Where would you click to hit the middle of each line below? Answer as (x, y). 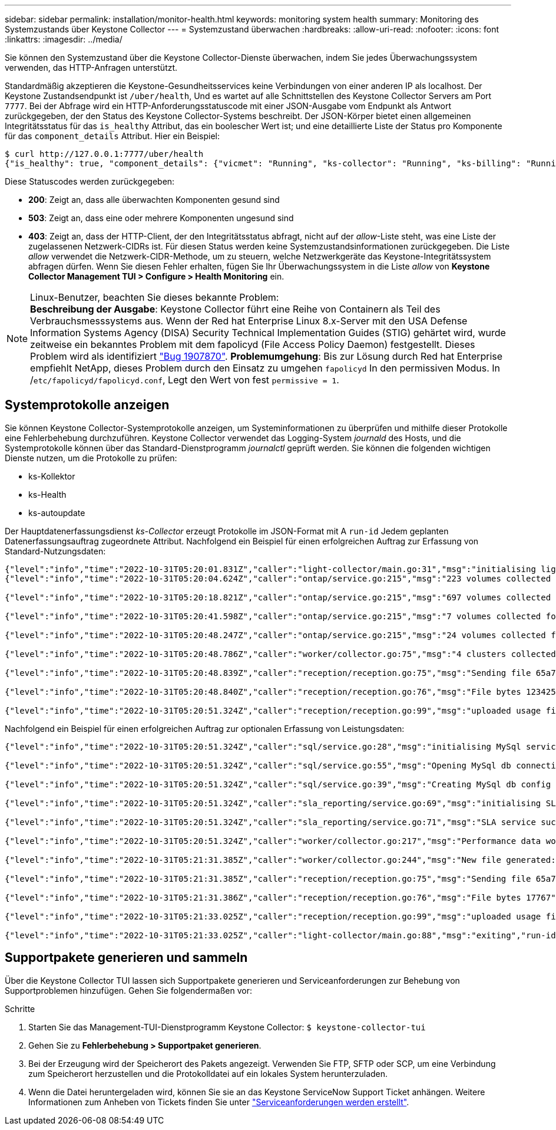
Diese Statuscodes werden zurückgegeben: (90, 181)
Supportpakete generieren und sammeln (126, 958)
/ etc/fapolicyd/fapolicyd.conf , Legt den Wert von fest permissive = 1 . (185, 380)
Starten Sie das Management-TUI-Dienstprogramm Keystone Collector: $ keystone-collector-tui (227, 1027)
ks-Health (47, 494)
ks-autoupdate (57, 513)
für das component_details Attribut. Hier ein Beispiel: (112, 136)
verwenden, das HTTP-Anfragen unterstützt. (91, 68)
